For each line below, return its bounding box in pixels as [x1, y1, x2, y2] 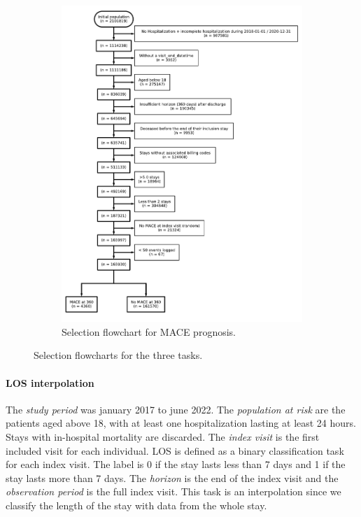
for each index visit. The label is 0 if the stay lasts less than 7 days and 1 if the [6, 457, 346, 472]
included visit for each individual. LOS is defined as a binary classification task [6, 443, 344, 458]
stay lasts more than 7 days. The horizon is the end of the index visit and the [6, 470, 339, 485]
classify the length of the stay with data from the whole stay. [6, 497, 267, 512]
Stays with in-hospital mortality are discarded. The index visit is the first [6, 429, 320, 444]
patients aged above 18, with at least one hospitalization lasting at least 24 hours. [6, 416, 356, 430]
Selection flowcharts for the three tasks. [34, 348, 203, 362]
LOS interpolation [6, 375, 94, 390]
